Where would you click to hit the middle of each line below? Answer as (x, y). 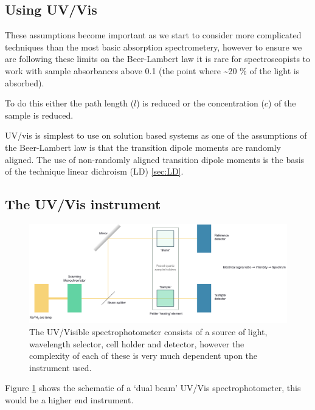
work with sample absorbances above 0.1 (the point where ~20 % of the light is (152, 70)
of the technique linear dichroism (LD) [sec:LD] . (94, 171)
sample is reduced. (39, 115)
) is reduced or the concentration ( (200, 103)
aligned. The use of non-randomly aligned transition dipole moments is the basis (155, 159)
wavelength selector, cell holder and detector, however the (137, 343)
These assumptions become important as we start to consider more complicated (153, 35)
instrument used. (61, 367)
